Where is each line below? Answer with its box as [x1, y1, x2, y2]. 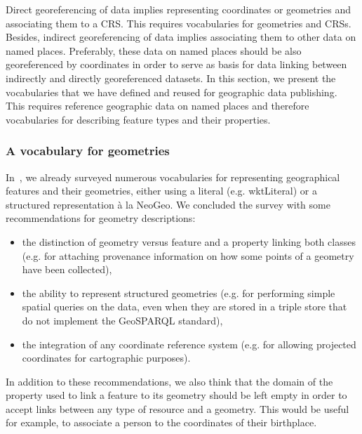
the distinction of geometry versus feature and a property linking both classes [22, 234, 356, 249]
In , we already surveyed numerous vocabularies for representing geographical [6, 169, 340, 184]
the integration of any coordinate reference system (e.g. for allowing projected [22, 336, 356, 351]
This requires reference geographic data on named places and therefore [6, 98, 309, 113]
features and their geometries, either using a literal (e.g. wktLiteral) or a [6, 183, 318, 198]
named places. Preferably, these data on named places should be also [6, 43, 302, 58]
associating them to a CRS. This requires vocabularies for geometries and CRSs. [6, 15, 351, 30]
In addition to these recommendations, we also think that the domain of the [6, 374, 333, 388]
